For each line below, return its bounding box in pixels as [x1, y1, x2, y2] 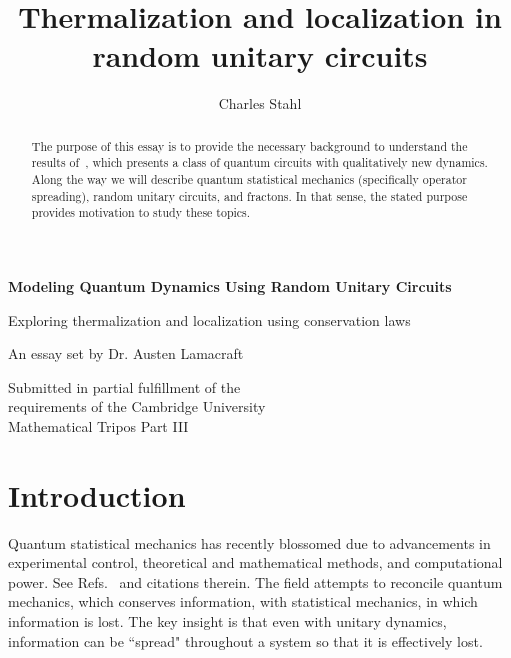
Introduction [8, 474, 186, 515]
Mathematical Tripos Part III [8, 415, 189, 436]
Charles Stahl [218, 93, 302, 114]
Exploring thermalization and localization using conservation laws [8, 309, 411, 330]
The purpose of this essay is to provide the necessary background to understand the [31, 137, 468, 154]
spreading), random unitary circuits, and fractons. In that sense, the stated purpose [31, 187, 468, 204]
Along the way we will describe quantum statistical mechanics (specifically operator [31, 171, 467, 188]
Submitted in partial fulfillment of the [8, 376, 241, 397]
